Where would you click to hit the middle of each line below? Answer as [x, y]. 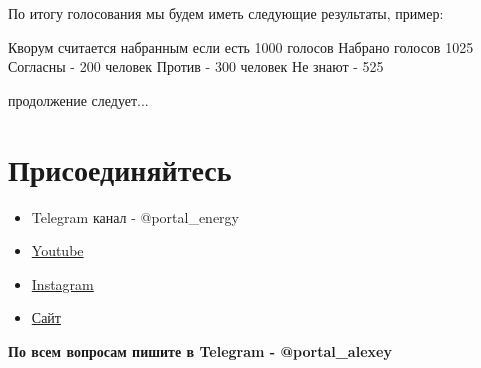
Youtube [57, 250]
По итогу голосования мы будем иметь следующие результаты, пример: [226, 13]
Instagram [62, 283]
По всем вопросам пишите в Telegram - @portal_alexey [200, 350]
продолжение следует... [78, 99]
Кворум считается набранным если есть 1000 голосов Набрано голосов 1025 [241, 46]
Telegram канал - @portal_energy [135, 216]
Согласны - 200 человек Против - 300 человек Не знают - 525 [196, 66]
